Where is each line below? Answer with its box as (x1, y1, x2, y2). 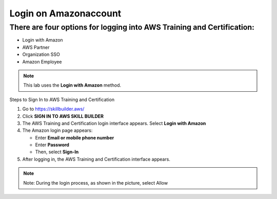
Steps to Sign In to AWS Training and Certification (9, 96, 115, 103)
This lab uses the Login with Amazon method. (23, 82, 122, 88)
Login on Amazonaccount (9, 8, 122, 19)
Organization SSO (22, 51, 60, 57)
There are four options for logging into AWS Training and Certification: (9, 23, 255, 32)
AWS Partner (22, 44, 50, 50)
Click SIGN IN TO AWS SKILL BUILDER (22, 113, 104, 119)
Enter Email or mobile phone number (35, 134, 114, 141)
